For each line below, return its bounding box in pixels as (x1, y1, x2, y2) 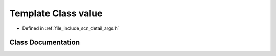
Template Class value (9, 8, 103, 19)
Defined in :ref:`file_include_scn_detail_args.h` (22, 25, 119, 31)
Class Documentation (9, 38, 80, 47)
